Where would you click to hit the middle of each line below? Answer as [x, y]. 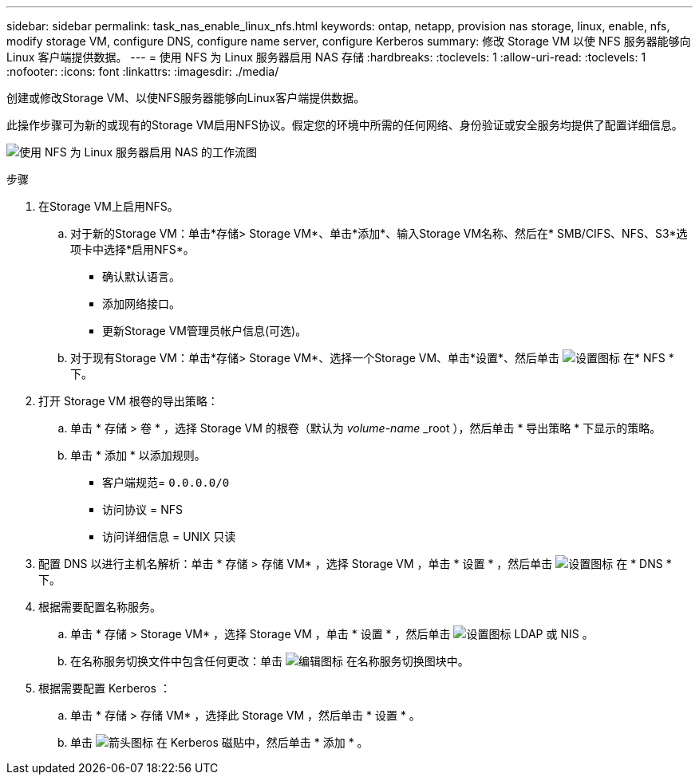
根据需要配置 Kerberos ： [105, 688]
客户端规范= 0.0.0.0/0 [166, 482]
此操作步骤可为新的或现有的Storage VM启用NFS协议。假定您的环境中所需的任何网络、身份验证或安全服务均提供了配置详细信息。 [345, 125]
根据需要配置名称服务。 [100, 607]
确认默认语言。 [141, 276]
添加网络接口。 [141, 304]
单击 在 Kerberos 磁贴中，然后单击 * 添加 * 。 [219, 742]
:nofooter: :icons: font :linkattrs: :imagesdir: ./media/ [143, 71]
